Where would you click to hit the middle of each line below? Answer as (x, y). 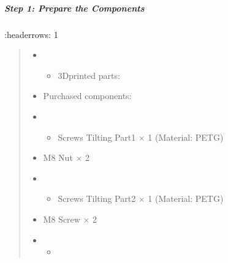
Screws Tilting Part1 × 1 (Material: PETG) (141, 137)
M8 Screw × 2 (70, 219)
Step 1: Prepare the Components (74, 8)
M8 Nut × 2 (66, 157)
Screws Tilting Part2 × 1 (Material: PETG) (141, 198)
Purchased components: (87, 96)
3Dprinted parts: (89, 75)
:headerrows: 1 (31, 34)
